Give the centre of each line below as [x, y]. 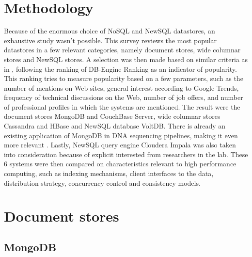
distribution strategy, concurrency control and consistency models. [102, 183]
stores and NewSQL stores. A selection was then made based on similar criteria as [126, 59]
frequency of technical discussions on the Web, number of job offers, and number [124, 97]
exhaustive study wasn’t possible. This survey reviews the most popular [110, 40]
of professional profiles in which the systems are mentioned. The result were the [122, 106]
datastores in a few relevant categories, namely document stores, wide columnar [122, 50]
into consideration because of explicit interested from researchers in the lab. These [126, 154]
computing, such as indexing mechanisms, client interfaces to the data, [109, 173]
